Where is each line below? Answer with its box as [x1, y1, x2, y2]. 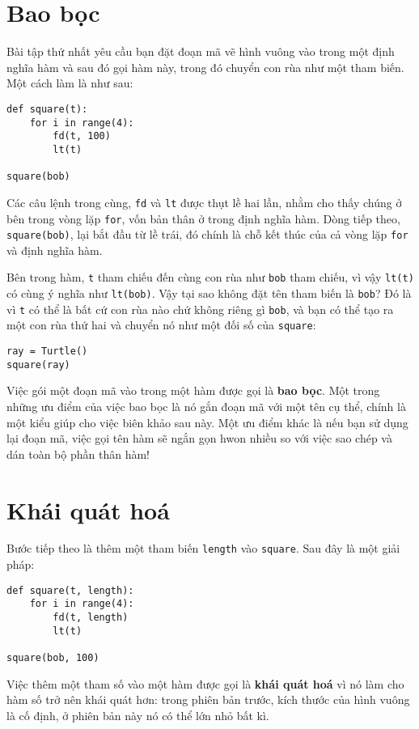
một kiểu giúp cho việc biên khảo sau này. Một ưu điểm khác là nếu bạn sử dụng [6, 413, 408, 430]
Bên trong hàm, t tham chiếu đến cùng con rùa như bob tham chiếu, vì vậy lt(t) [6, 269, 414, 286]
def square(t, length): [6, 584, 134, 596]
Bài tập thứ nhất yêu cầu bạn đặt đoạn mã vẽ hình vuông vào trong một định [6, 43, 395, 60]
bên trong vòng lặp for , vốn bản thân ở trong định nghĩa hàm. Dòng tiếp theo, [6, 210, 400, 227]
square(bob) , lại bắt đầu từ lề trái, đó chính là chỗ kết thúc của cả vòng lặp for [6, 226, 408, 243]
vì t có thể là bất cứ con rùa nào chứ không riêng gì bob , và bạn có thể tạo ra [6, 300, 394, 317]
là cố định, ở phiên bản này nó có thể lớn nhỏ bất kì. [6, 706, 269, 723]
